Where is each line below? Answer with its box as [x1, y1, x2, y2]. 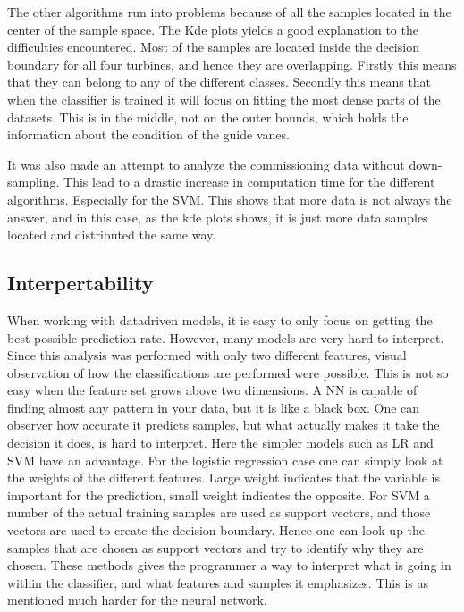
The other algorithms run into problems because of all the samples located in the [7, 3, 451, 21]
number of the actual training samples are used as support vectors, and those [7, 503, 431, 522]
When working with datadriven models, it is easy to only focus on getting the [7, 310, 433, 329]
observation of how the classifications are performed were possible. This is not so [7, 363, 449, 381]
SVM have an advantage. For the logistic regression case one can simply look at [7, 450, 443, 469]
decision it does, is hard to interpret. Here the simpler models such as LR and [7, 433, 434, 452]
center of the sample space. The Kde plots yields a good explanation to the [7, 20, 418, 38]
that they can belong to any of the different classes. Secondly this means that [7, 72, 432, 91]
